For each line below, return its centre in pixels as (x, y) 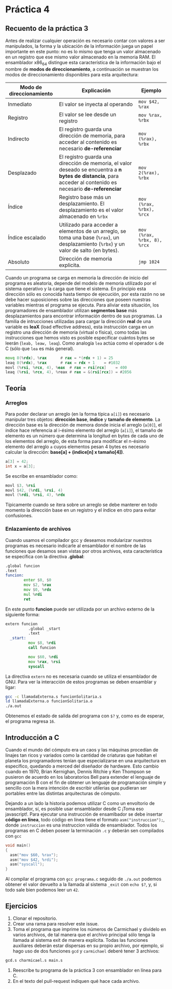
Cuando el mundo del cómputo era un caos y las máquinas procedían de (82, 750)
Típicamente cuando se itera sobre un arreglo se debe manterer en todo (81, 505)
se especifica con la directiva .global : (45, 556)
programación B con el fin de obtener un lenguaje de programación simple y (86, 782)
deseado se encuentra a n (90, 169)
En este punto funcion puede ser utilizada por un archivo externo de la (80, 609)
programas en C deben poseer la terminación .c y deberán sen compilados (85, 830)
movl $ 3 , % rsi (20, 486)
